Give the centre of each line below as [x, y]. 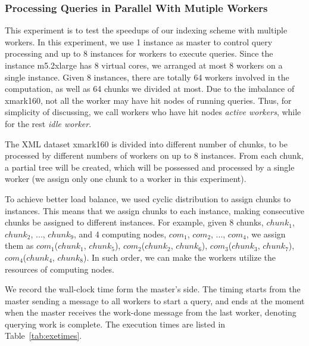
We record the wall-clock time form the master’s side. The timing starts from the [153, 289]
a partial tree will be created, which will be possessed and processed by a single [150, 167]
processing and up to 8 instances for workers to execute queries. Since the [139, 53]
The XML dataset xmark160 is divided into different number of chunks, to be [146, 143]
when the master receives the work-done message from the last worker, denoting [151, 312]
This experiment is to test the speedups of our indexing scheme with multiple [146, 30]
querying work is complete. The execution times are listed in [115, 324]
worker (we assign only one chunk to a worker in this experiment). [126, 179]
